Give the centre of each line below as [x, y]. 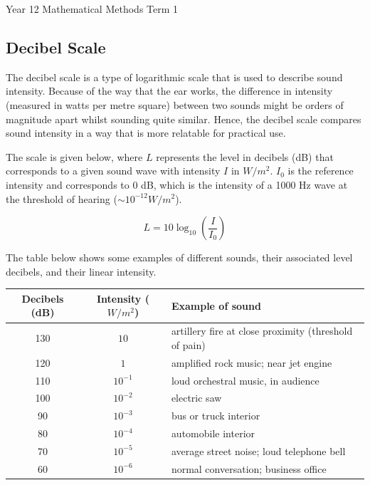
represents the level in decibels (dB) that [245, 156]
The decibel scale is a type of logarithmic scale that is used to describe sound [174, 77]
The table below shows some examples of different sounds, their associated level [179, 257]
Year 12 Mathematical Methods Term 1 [92, 9]
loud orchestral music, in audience [245, 380]
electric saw [196, 398]
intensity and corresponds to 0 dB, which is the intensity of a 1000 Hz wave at [177, 184]
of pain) [188, 344]
